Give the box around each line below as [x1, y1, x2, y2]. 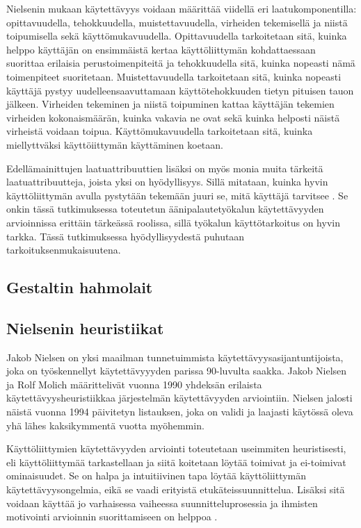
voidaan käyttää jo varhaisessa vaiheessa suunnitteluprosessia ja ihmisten [6, 495, 318, 510]
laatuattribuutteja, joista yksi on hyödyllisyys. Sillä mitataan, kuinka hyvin [6, 174, 328, 189]
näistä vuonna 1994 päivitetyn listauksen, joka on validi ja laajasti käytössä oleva [6, 404, 353, 419]
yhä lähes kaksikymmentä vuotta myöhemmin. [6, 418, 204, 432]
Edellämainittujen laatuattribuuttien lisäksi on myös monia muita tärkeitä [6, 160, 323, 175]
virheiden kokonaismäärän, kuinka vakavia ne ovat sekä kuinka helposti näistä [6, 110, 340, 124]
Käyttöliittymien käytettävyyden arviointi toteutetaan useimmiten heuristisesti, [6, 441, 346, 456]
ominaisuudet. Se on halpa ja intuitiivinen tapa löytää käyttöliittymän [6, 468, 307, 483]
